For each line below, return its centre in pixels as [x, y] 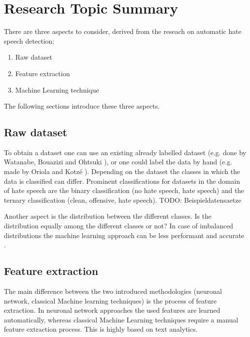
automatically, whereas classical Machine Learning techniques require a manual [121, 319]
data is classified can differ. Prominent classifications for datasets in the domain [122, 181]
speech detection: [29, 40]
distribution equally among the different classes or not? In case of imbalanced [119, 226]
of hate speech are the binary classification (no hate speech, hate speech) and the [124, 190]
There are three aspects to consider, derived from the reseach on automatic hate [123, 31]
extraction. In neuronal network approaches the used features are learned [112, 310]
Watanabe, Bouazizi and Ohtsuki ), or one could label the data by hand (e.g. [118, 162]
